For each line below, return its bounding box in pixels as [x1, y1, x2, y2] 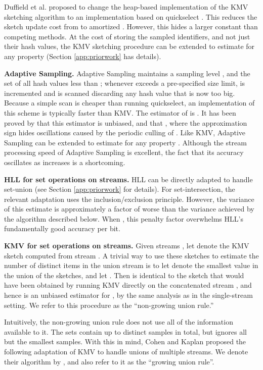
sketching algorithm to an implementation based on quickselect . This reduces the [4, 11, 257, 22]
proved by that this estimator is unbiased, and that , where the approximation [4, 117, 247, 128]
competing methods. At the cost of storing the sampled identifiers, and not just [4, 31, 250, 41]
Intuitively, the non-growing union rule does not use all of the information [4, 316, 233, 327]
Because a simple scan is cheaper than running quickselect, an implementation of [4, 97, 255, 108]
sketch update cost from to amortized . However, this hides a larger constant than [4, 21, 258, 32]
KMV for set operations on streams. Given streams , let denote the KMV [4, 240, 249, 251]
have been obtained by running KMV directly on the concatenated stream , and [4, 280, 252, 290]
